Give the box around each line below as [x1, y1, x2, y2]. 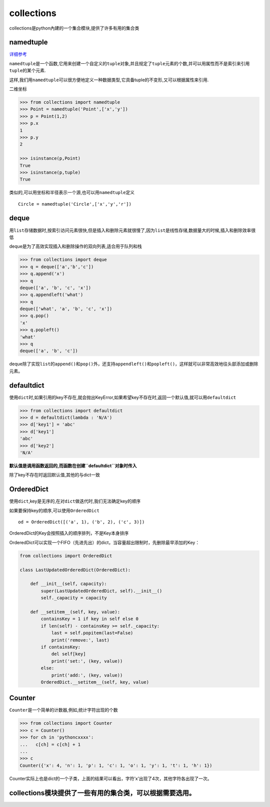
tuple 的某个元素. [9, 68, 46, 74]
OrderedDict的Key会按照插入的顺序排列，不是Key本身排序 [9, 530, 129, 536]
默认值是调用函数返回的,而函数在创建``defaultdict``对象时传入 [9, 463, 137, 469]
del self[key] [51, 651, 86, 657]
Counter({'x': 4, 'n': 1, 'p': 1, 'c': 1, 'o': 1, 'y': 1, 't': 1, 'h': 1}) [19, 762, 212, 768]
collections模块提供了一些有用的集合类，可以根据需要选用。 [9, 788, 196, 797]
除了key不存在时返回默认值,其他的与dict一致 [9, 472, 100, 478]
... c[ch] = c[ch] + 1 [19, 741, 81, 747]
